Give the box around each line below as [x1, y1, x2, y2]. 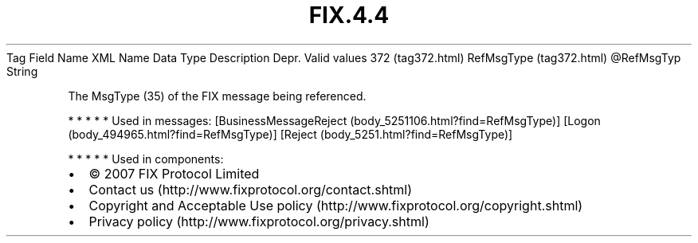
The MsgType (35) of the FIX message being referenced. [68, 88, 367, 103]
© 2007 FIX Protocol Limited [88, 165, 260, 182]
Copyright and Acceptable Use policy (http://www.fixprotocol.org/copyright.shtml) [88, 197, 583, 214]
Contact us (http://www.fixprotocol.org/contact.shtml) [88, 181, 413, 198]
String [6, 64, 38, 78]
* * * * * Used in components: [68, 151, 224, 166]
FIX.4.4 [308, 2, 390, 29]
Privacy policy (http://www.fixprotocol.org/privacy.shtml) [88, 213, 429, 229]
